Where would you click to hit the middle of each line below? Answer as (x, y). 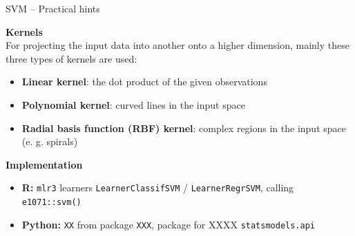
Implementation (44, 164)
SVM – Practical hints (53, 8)
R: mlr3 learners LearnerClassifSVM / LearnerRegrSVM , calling (158, 187)
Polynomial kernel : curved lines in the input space (133, 104)
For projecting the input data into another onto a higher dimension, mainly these (177, 45)
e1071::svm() (51, 202)
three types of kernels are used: (71, 58)
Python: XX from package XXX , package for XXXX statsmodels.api (169, 224)
